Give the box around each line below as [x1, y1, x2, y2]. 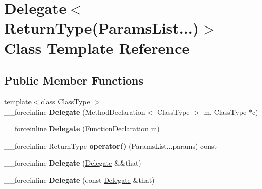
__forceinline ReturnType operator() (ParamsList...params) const [4, 140, 217, 151]
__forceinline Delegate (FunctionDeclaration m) [4, 123, 160, 134]
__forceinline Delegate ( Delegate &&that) [4, 157, 141, 168]
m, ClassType [203, 106, 247, 117]
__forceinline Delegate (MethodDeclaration [4, 106, 145, 117]
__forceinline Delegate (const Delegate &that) [4, 174, 155, 185]
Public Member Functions [4, 72, 143, 88]
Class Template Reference [4, 37, 190, 58]
